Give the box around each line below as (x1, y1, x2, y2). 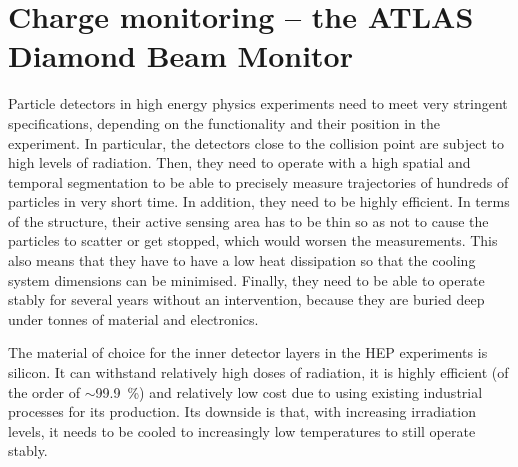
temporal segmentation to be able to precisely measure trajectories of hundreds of (8, 171, 509, 192)
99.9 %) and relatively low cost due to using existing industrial (95, 381, 483, 402)
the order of (8, 381, 81, 402)
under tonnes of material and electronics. (8, 308, 259, 329)
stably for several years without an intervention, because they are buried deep (8, 289, 485, 310)
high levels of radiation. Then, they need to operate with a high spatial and (8, 152, 471, 173)
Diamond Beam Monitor (8, 35, 353, 76)
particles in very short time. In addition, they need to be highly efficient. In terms (8, 191, 510, 212)
